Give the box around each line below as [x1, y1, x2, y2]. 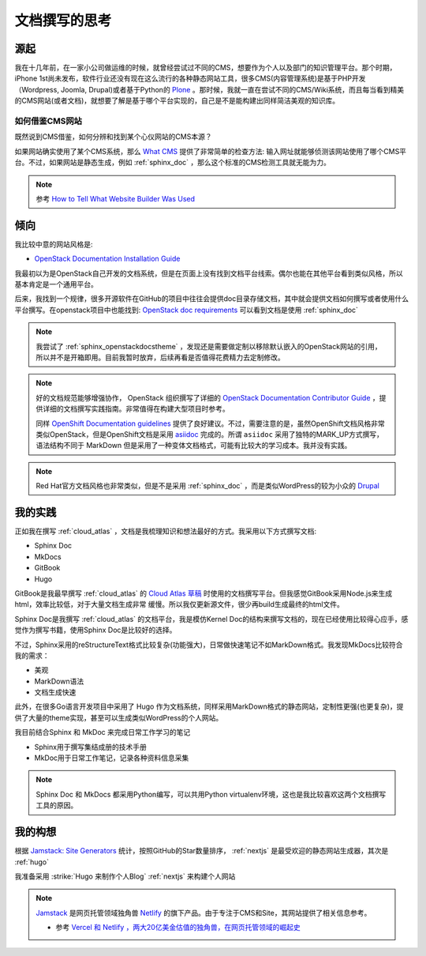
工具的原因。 [35, 800, 78, 810]
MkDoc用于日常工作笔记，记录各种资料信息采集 [34, 753, 189, 762]
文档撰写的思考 [14, 12, 112, 29]
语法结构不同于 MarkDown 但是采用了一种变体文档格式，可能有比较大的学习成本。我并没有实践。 [35, 441, 352, 450]
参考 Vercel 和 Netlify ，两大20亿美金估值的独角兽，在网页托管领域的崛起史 [55, 923, 301, 932]
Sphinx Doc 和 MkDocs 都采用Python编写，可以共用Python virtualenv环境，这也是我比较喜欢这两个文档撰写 [35, 789, 387, 799]
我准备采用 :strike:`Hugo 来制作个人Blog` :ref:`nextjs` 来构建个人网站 [14, 871, 236, 881]
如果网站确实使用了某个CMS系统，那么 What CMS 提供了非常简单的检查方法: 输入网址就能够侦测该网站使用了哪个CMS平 [14, 146, 406, 156]
